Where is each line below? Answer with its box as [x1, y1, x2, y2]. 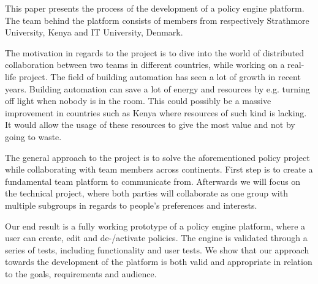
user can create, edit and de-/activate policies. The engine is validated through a [5, 231, 308, 244]
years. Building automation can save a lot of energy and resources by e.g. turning [5, 82, 310, 95]
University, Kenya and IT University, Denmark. [5, 26, 183, 39]
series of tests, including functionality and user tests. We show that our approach [5, 243, 309, 256]
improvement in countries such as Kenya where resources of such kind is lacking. [5, 106, 307, 119]
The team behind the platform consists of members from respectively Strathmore [5, 13, 309, 26]
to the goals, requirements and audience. [5, 267, 157, 280]
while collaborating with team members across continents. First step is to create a [5, 163, 313, 176]
